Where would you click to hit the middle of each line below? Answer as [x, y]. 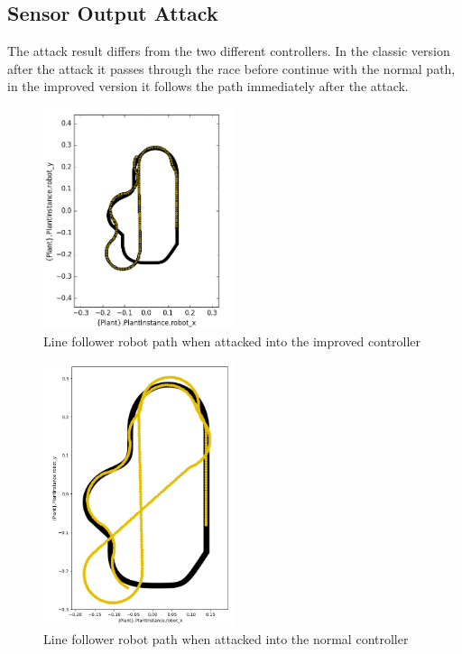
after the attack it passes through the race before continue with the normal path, [231, 68]
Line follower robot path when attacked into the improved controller [232, 341]
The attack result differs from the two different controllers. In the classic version [229, 51]
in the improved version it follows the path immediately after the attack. [208, 86]
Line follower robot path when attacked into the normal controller [226, 638]
